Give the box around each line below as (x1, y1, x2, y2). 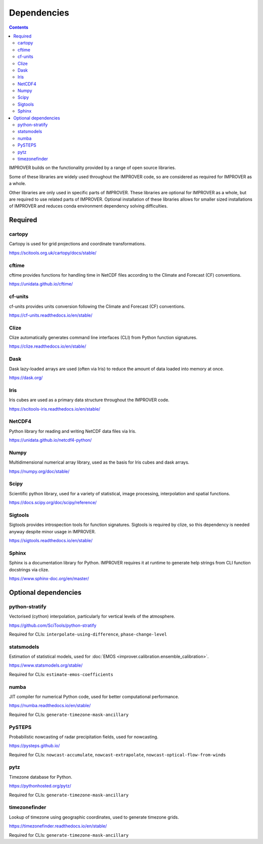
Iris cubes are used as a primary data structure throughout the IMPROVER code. (9, 397, 170, 403)
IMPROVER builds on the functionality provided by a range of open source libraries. (9, 165, 176, 170)
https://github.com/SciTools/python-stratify (9, 622, 97, 628)
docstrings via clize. (9, 566, 50, 572)
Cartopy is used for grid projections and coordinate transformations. (9, 241, 146, 247)
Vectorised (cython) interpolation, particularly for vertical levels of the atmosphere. (9, 614, 175, 619)
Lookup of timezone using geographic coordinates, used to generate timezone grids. (9, 814, 179, 820)
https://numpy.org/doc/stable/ (9, 468, 70, 474)
